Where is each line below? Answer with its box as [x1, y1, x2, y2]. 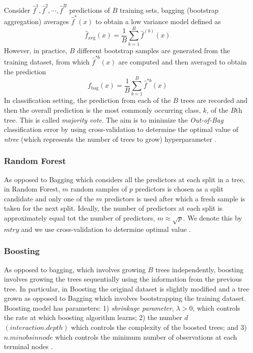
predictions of [69, 4, 110, 15]
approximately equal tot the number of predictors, [4, 212, 155, 223]
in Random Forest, [4, 184, 60, 194]
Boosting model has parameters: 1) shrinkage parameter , [4, 302, 174, 313]
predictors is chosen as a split [135, 184, 224, 194]
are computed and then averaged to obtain [118, 57, 247, 67]
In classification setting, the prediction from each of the [4, 95, 171, 105]
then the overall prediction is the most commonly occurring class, [4, 104, 201, 115]
